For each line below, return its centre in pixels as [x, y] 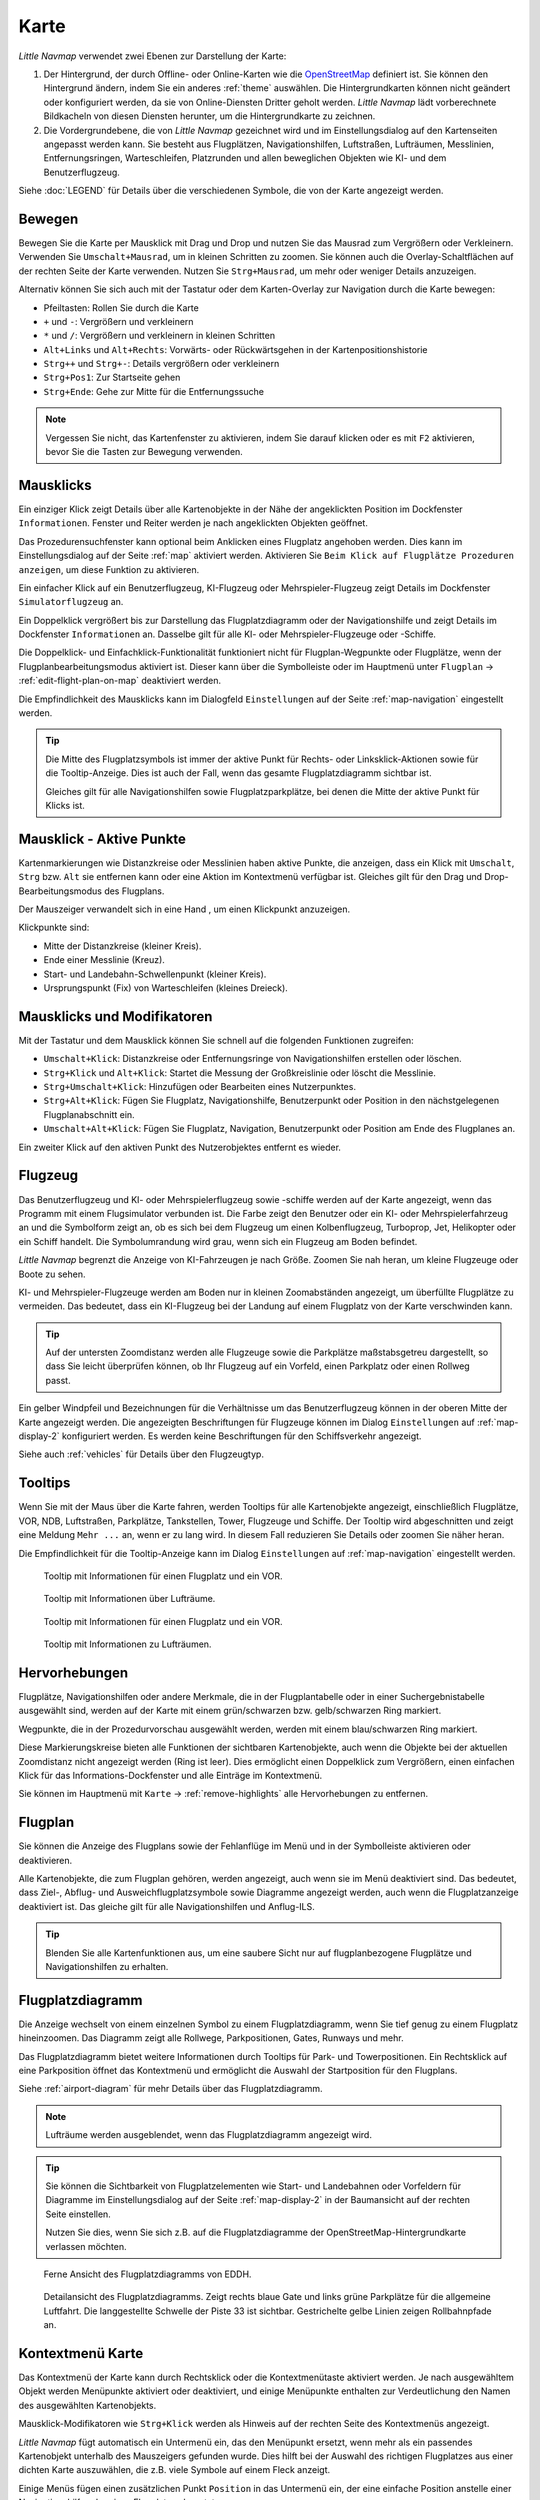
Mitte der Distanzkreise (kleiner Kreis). [122, 946]
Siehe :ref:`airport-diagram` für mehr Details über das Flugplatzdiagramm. [171, 2089]
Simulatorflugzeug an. [71, 602]
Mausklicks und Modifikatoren [115, 1016]
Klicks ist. [65, 805]
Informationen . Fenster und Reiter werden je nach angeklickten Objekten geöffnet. [193, 523]
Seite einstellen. [78, 2214]
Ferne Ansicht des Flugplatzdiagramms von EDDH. [147, 2274]
